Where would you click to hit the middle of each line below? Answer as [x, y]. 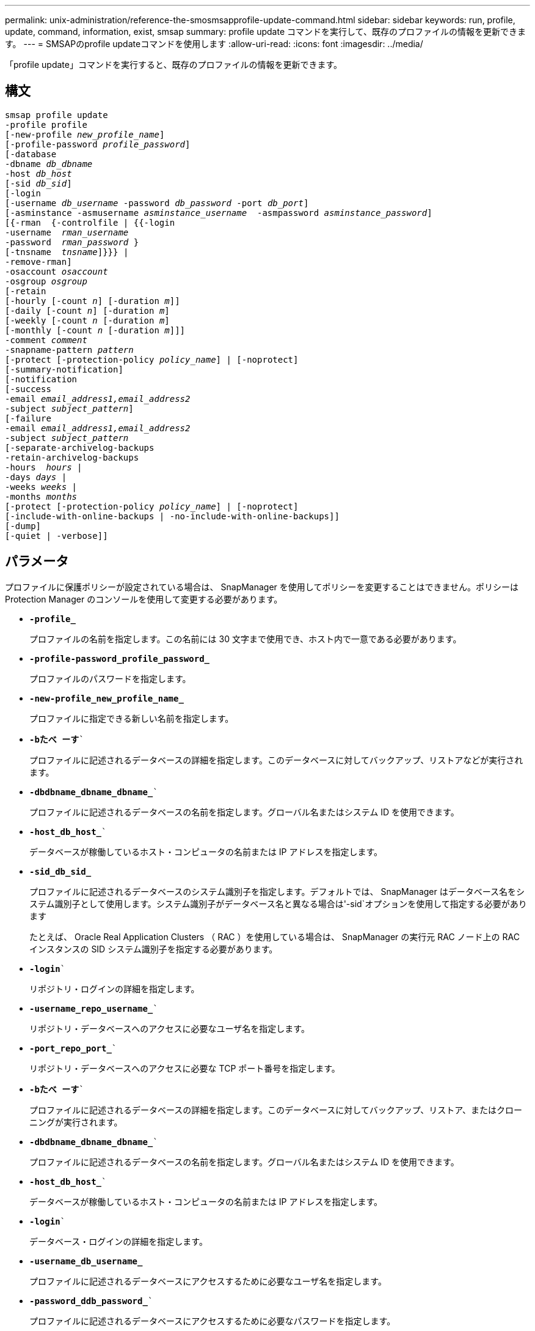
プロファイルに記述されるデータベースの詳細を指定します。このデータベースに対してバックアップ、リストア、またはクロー [276, 1110]
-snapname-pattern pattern [69, 350]
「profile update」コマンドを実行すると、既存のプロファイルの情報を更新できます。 [173, 65]
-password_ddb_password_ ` [91, 1301]
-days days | [36, 477]
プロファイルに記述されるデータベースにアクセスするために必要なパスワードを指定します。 [213, 1321]
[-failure [28, 418]
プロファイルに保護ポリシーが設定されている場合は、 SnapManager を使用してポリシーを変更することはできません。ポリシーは [262, 587]
